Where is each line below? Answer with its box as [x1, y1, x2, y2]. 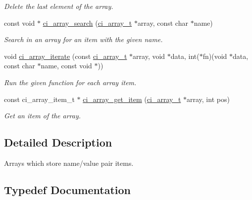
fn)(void [202, 50, 227, 61]
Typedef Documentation [4, 182, 131, 197]
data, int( [170, 50, 200, 61]
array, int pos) [187, 94, 230, 104]
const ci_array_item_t [4, 94, 75, 104]
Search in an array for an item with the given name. [4, 34, 163, 45]
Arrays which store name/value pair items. [4, 157, 134, 168]
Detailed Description [4, 135, 112, 150]
